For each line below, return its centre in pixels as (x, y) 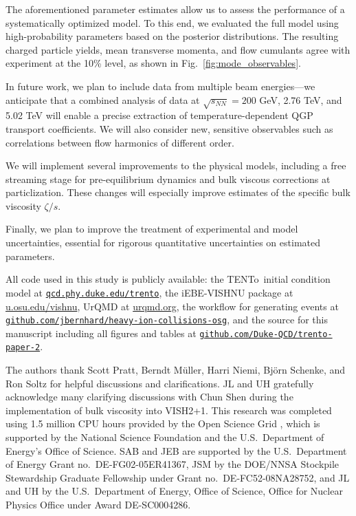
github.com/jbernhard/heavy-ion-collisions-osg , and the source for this (167, 320)
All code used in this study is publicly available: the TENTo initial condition (168, 279)
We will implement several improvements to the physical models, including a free (176, 165)
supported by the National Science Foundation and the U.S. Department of (165, 437)
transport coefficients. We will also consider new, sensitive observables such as (169, 128)
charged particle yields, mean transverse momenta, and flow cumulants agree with (178, 49)
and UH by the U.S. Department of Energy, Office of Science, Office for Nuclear (174, 491)
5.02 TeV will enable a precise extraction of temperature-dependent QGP (159, 115)
